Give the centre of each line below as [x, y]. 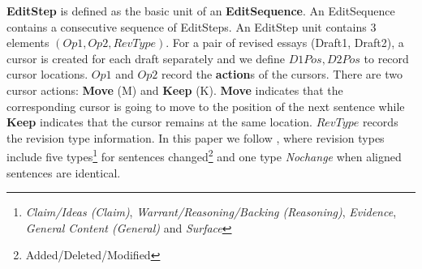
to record [386, 58]
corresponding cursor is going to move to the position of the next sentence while [206, 106]
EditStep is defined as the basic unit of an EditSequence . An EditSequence [201, 11]
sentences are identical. [64, 172]
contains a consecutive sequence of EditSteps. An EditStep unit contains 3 [192, 26]
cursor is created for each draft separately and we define [146, 58]
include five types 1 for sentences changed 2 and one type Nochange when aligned [204, 155]
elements [28, 43]
